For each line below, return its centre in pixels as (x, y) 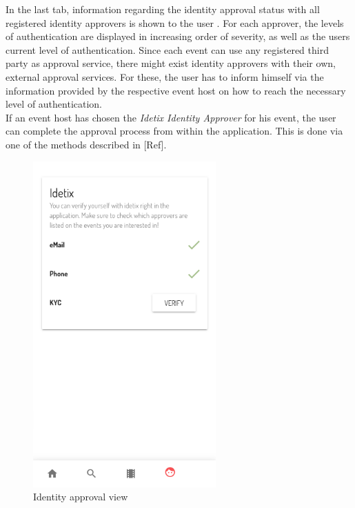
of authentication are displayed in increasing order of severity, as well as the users (178, 36)
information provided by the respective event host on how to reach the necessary (176, 90)
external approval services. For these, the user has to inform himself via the (165, 76)
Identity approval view (81, 497)
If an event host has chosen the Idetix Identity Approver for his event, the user (171, 117)
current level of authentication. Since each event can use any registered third (167, 49)
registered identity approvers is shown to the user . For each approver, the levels (175, 22)
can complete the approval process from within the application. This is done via (174, 131)
